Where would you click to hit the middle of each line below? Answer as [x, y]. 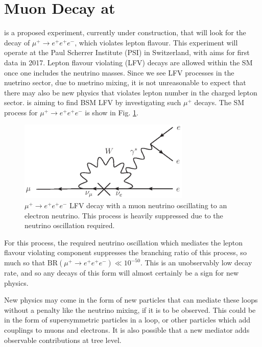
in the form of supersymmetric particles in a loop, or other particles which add [127, 320]
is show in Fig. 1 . [112, 112]
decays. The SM [219, 102]
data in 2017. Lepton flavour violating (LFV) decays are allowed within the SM [128, 62]
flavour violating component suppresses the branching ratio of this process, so [125, 252]
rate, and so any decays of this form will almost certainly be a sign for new [122, 273]
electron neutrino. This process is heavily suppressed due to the [124, 215]
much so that [25, 263]
